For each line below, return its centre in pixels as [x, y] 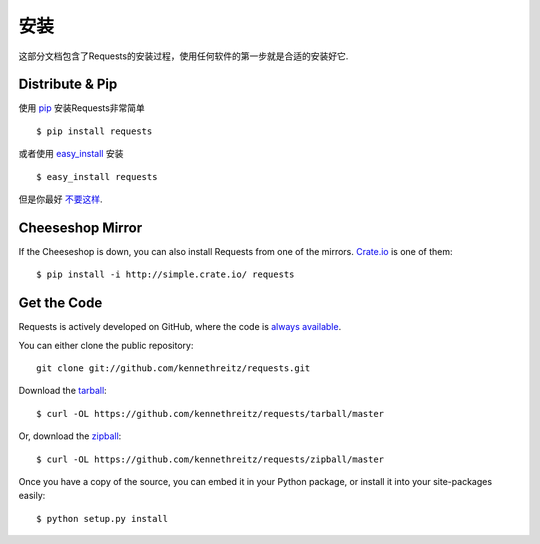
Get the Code [60, 303]
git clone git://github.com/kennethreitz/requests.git [173, 368]
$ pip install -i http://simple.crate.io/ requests [165, 274]
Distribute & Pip [68, 84]
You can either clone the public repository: [106, 345]
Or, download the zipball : [70, 436]
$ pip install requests [94, 131]
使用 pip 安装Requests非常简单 [81, 108]
